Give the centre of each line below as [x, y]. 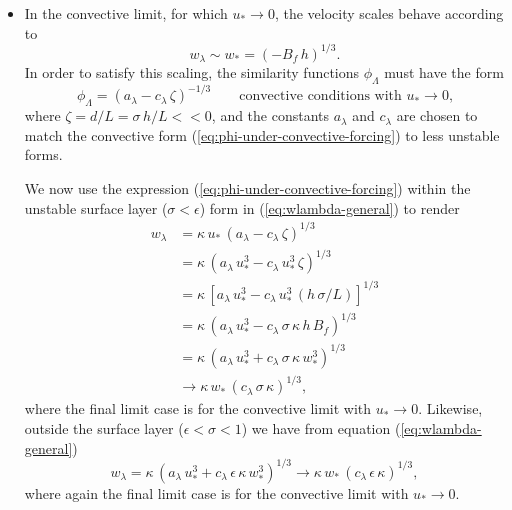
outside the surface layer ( [104, 427]
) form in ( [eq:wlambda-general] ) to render [329, 207]
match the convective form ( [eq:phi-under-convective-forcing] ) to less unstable [262, 134]
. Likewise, [450, 408]
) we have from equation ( [321, 427]
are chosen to [437, 115]
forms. [43, 154]
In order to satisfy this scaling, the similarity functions [192, 72]
